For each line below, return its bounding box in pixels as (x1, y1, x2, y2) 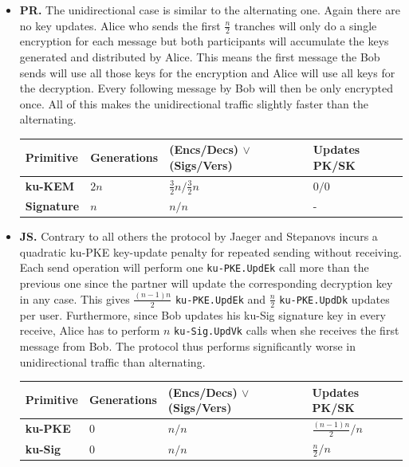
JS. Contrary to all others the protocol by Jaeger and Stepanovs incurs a (19, 228, 378, 245)
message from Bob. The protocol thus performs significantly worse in (19, 337, 356, 354)
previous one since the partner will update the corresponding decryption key (19, 274, 393, 291)
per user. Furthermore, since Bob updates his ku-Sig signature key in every (19, 306, 386, 323)
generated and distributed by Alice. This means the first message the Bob (19, 49, 380, 65)
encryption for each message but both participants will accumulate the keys (19, 33, 389, 49)
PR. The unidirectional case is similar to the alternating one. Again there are (19, 2, 400, 18)
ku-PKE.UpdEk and (175, 290, 266, 307)
